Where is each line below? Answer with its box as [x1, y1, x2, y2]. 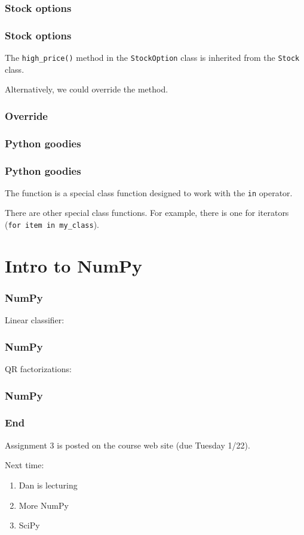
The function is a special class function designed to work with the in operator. [5, 186, 293, 199]
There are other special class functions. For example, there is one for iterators [5, 206, 289, 219]
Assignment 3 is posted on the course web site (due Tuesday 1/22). [5, 438, 250, 451]
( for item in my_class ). [5, 218, 99, 231]
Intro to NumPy [5, 253, 143, 277]
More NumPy [19, 499, 69, 511]
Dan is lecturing [19, 478, 78, 491]
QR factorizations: [5, 363, 72, 375]
